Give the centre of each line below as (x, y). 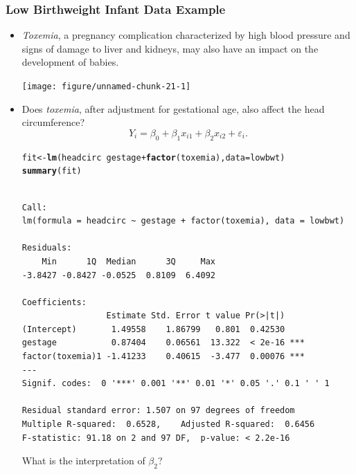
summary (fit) (52, 171)
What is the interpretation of (83, 461)
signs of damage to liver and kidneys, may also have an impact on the (170, 48)
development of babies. (70, 62)
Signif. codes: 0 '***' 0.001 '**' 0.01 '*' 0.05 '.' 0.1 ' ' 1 (176, 384)
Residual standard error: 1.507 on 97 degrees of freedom (158, 411)
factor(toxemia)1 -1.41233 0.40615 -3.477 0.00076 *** (163, 357)
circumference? (53, 122)
